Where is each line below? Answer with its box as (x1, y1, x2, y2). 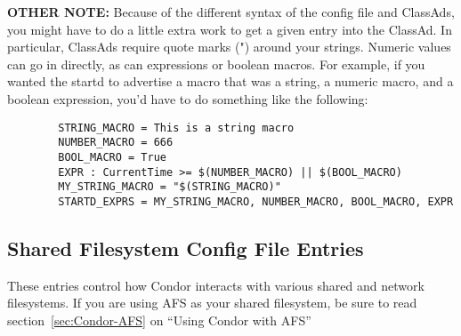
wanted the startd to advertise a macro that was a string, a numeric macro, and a (7, 72, 454, 91)
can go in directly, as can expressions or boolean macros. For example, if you (7, 54, 425, 73)
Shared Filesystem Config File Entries (7, 234, 364, 261)
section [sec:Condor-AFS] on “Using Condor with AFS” (7, 310, 311, 329)
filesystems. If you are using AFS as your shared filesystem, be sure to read (7, 293, 417, 312)
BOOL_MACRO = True (58, 150, 166, 164)
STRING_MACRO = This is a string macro (58, 121, 295, 134)
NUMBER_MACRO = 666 (58, 136, 174, 149)
